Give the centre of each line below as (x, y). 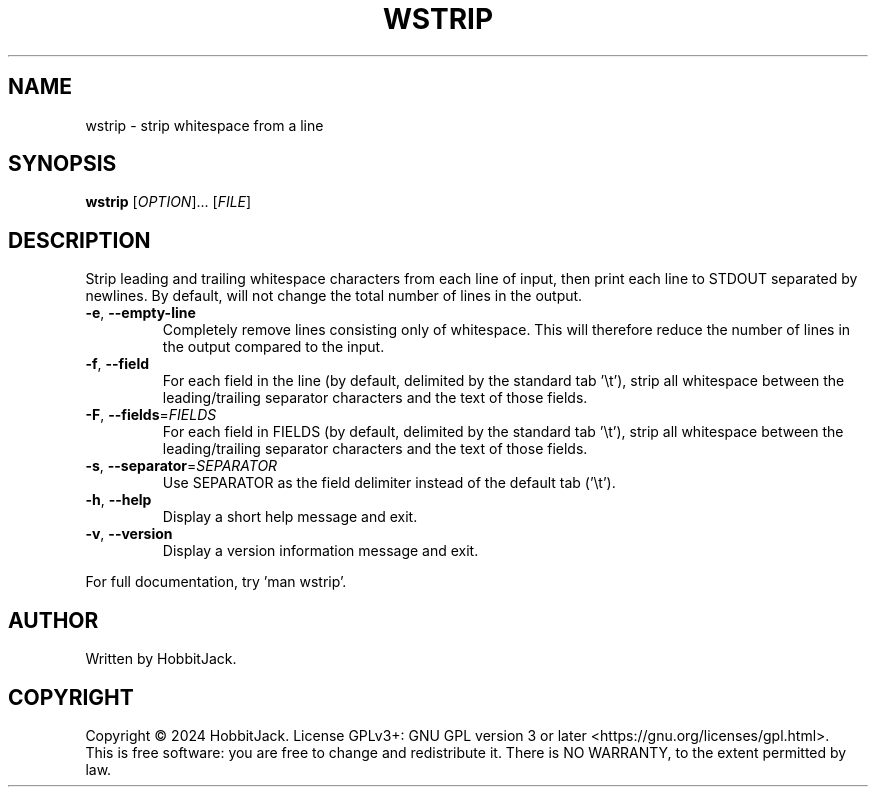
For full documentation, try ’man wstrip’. (216, 582)
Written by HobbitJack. (161, 659)
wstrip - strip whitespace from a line (204, 125)
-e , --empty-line (140, 313)
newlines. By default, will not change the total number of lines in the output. (334, 296)
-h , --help (118, 500)
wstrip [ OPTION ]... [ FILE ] (168, 202)
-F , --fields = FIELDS (151, 415)
